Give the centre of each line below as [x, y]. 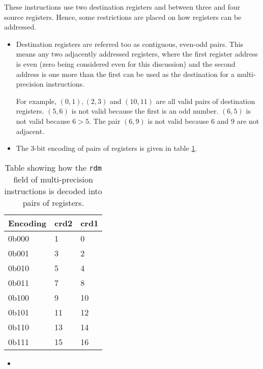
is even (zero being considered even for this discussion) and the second [126, 63]
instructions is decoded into [53, 191]
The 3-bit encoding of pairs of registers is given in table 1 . [107, 148]
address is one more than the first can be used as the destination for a [125, 74]
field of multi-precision [53, 179]
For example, [36, 101]
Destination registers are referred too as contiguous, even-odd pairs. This [130, 44]
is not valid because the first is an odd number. [145, 111]
